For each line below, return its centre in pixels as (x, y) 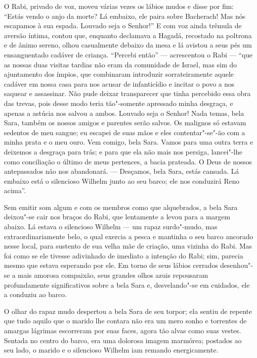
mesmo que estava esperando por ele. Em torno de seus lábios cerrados (111, 265)
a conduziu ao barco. (35, 294)
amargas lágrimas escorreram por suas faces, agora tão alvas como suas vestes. (123, 330)
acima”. (15, 190)
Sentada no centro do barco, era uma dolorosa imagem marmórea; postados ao (123, 340)
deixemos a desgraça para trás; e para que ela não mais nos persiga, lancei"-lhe (123, 151)
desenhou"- (236, 265)
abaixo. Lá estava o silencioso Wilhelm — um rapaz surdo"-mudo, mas (111, 227)
